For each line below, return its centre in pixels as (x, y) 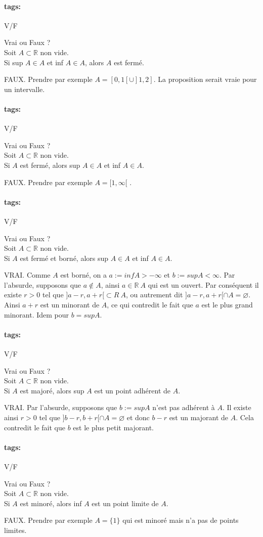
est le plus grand (227, 305)
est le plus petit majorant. (113, 427)
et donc (138, 417)
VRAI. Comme (27, 275)
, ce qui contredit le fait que (150, 305)
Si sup (14, 62)
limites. (15, 530)
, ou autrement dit (154, 295)
